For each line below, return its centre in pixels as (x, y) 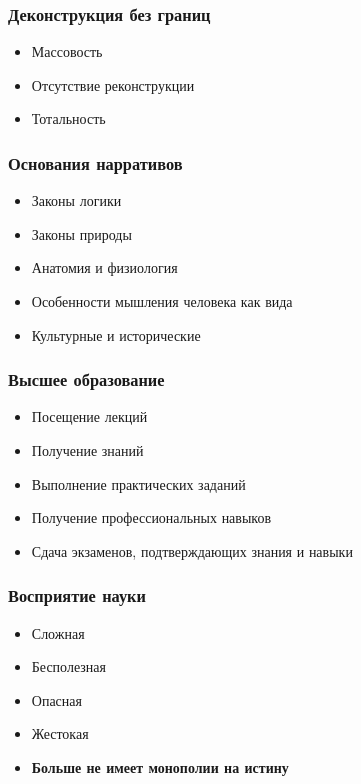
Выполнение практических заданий (138, 483)
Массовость (67, 51)
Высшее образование (86, 379)
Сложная (58, 632)
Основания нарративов (95, 162)
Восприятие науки (77, 595)
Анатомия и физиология (104, 267)
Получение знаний (87, 450)
